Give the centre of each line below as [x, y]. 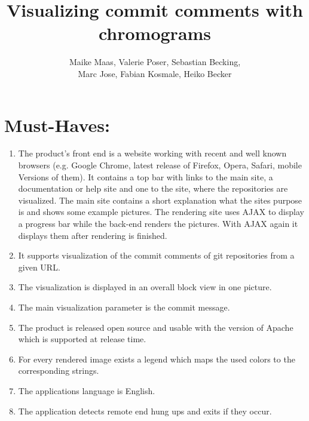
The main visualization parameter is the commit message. [124, 307]
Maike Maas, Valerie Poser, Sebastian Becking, [155, 62]
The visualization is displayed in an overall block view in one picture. [145, 287]
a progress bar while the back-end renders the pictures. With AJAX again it [158, 223]
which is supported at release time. [82, 339]
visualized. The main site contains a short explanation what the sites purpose [160, 200]
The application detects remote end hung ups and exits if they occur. [145, 411]
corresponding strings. [59, 371]
